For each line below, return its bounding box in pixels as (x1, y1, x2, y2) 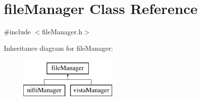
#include (4, 27, 31, 37)
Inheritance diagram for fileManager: (4, 43, 113, 53)
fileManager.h (42, 27, 83, 37)
